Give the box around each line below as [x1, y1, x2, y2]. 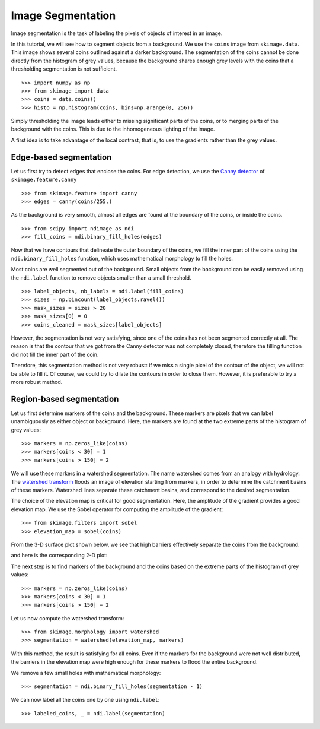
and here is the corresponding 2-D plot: [11, 552, 108, 559]
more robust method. [11, 378, 63, 385]
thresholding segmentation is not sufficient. [11, 65, 117, 72]
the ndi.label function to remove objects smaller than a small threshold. [11, 274, 192, 281]
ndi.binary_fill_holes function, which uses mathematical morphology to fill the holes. [11, 255, 233, 262]
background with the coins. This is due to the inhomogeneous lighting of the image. [11, 125, 215, 133]
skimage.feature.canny [11, 176, 77, 183]
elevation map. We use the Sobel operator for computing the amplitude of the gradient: [11, 505, 223, 513]
